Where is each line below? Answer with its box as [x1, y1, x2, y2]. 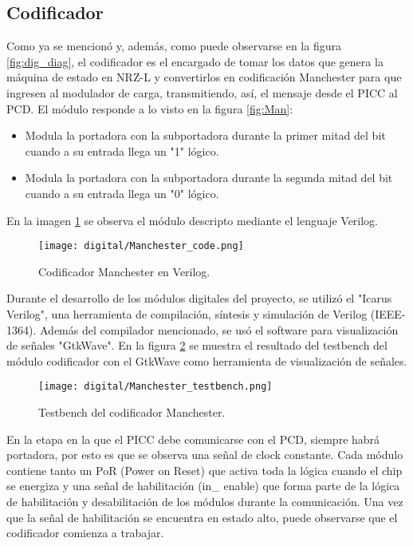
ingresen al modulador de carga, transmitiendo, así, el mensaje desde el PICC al [6, 84, 398, 101]
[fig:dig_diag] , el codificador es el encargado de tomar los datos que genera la [6, 53, 383, 69]
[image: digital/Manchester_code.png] [38, 240, 244, 252]
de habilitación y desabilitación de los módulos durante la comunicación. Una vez [6, 493, 403, 509]
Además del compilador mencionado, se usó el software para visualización [39, 321, 399, 338]
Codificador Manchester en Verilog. [38, 263, 210, 279]
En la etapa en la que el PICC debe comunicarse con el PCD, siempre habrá [6, 430, 380, 447]
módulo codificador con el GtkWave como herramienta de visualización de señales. [6, 352, 407, 369]
